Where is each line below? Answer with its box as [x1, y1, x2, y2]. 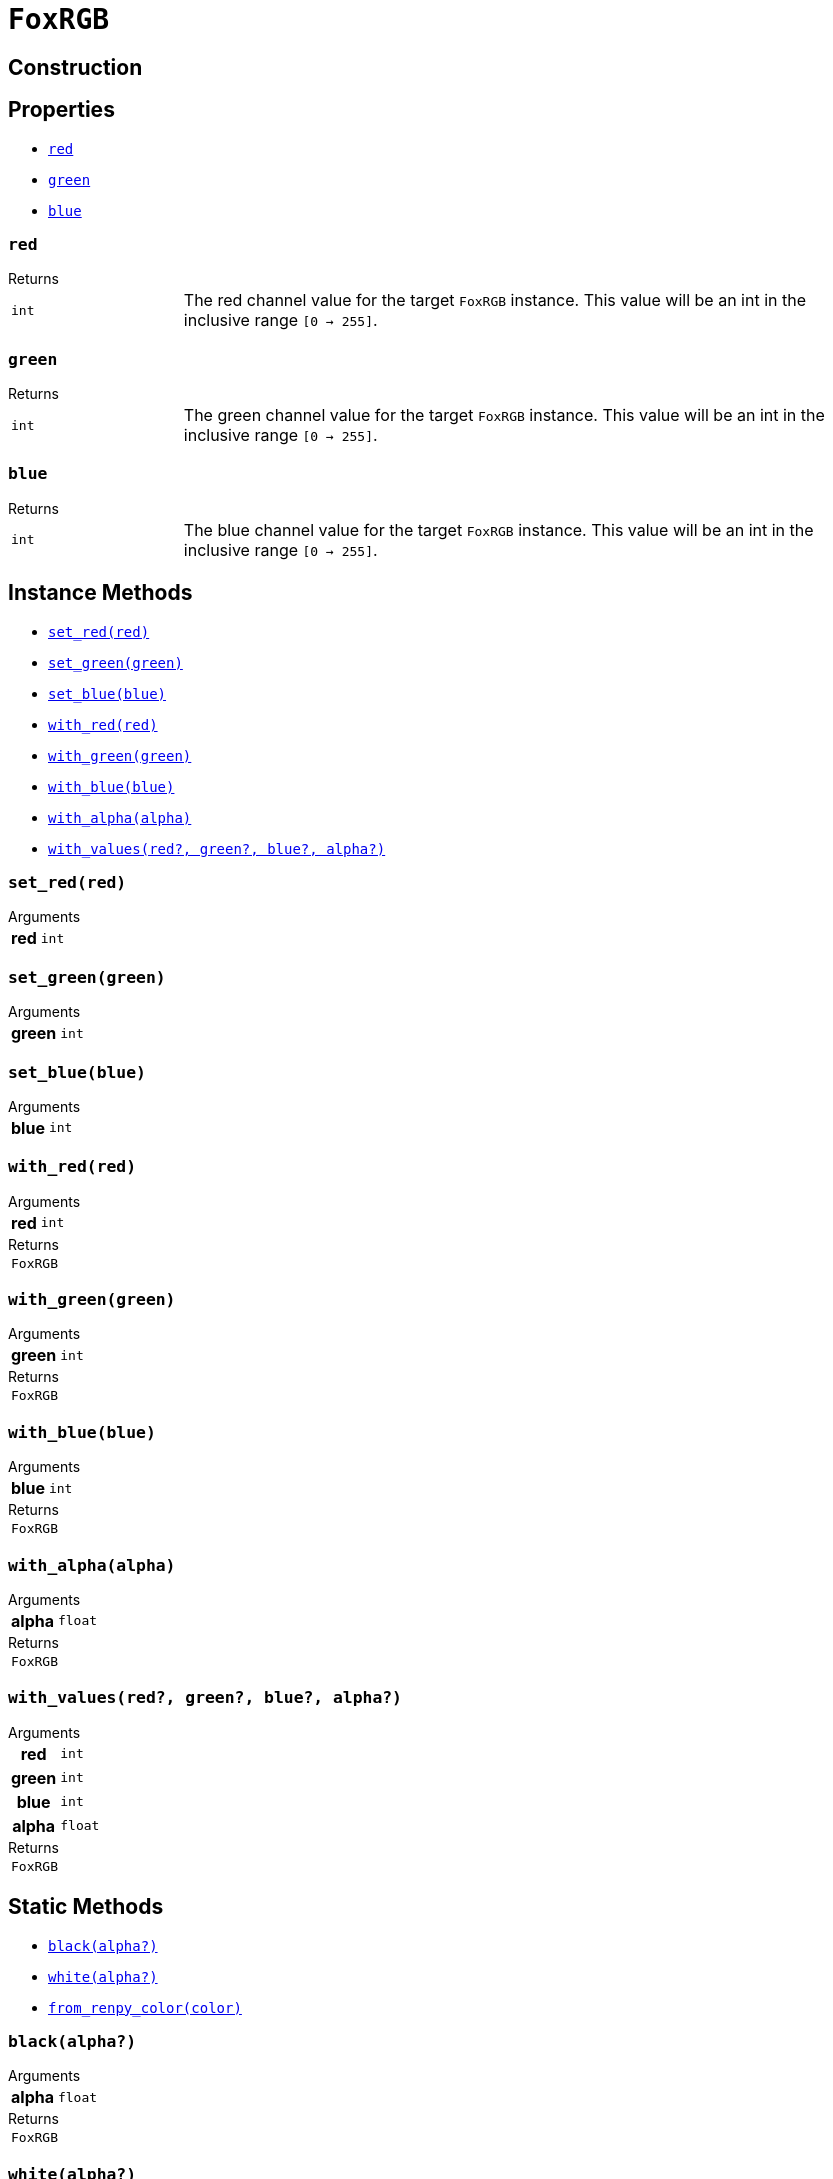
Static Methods [8, 1894, 164, 1920]
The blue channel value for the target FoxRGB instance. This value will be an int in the [183, 519, 814, 540]
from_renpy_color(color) [48, 1999, 242, 2016]
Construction [8, 54, 143, 80]
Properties [8, 97, 115, 123]
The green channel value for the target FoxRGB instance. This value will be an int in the [183, 405, 825, 426]
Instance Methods [8, 580, 193, 606]
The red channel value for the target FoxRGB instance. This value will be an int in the [183, 290, 807, 311]
